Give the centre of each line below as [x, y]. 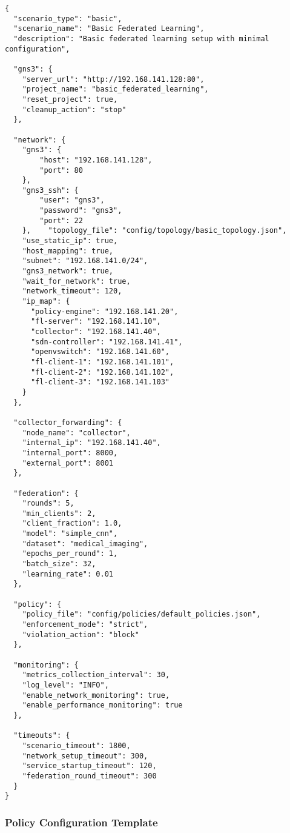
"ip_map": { [46, 302]
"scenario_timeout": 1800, [76, 745]
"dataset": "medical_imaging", [85, 544]
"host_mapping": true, [68, 251]
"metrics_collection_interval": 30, [96, 675]
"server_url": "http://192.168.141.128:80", [113, 79]
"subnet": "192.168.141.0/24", [85, 261]
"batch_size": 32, [59, 564]
